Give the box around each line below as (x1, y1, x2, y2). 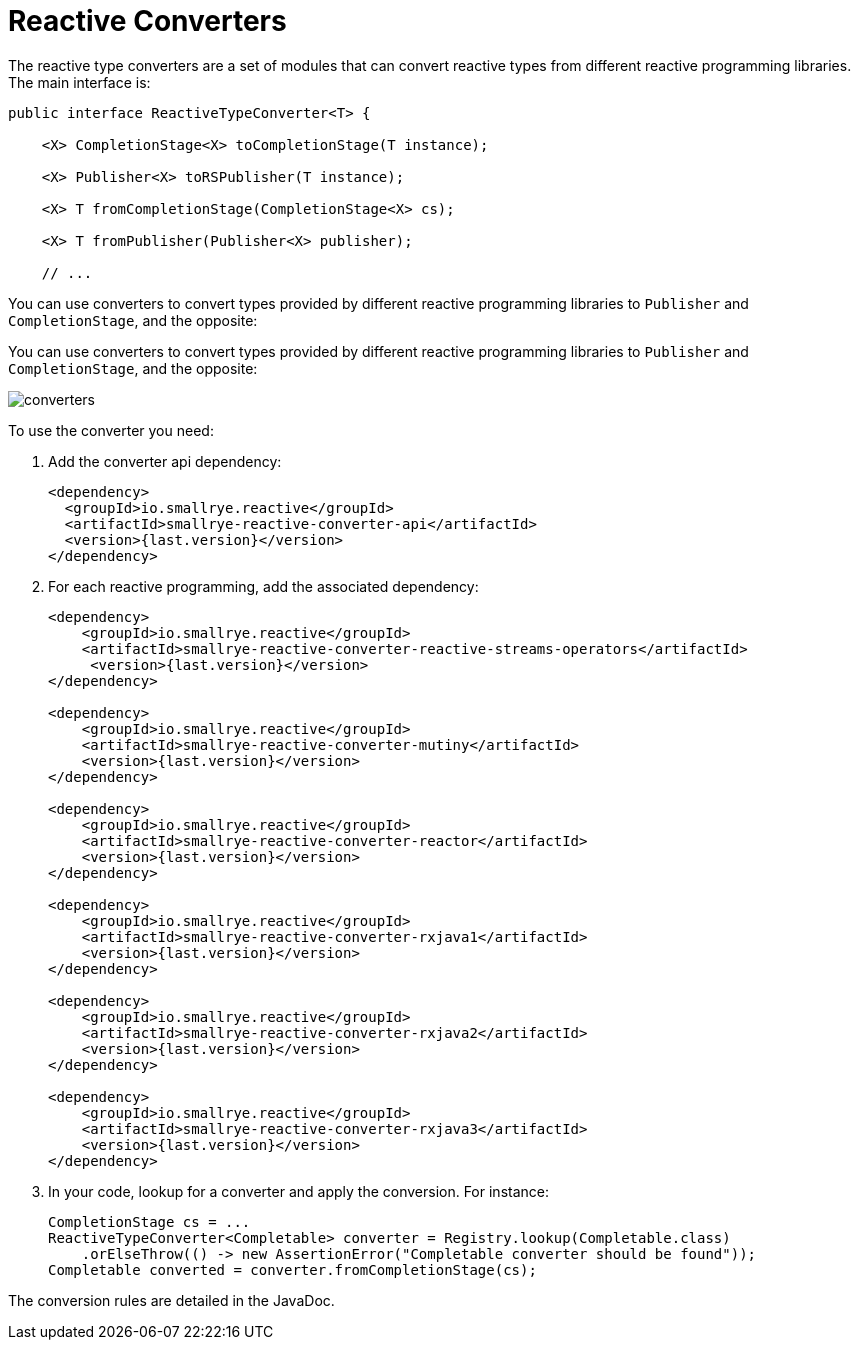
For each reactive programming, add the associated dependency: (48, 577, 479, 595)
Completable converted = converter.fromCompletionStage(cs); (48, 1261, 537, 1278)
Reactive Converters (8, 4, 287, 38)
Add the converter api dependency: (48, 452, 282, 470)
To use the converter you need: (8, 421, 214, 439)
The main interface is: (8, 73, 151, 91)
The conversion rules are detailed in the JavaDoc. (8, 1291, 335, 1309)
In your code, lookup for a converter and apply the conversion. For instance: (48, 1182, 549, 1200)
